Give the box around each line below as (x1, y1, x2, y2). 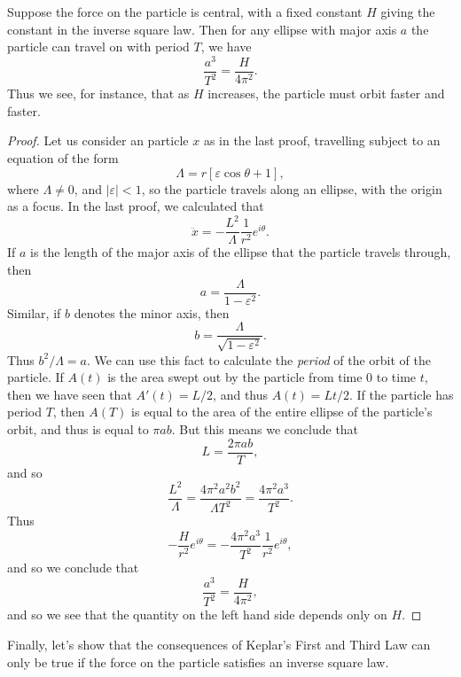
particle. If (7, 368, 64, 386)
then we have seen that (7, 385, 132, 403)
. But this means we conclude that (171, 420, 359, 439)
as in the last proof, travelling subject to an (203, 131, 441, 150)
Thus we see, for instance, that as (7, 84, 190, 103)
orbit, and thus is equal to (7, 420, 149, 439)
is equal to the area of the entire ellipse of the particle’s (131, 402, 433, 421)
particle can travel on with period (7, 37, 190, 56)
